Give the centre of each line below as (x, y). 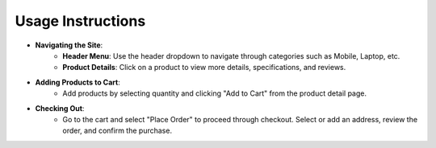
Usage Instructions (80, 21)
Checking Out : (60, 108)
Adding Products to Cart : (78, 82)
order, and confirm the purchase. (117, 131)
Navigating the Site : (69, 45)
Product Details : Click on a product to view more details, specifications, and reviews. (204, 68)
